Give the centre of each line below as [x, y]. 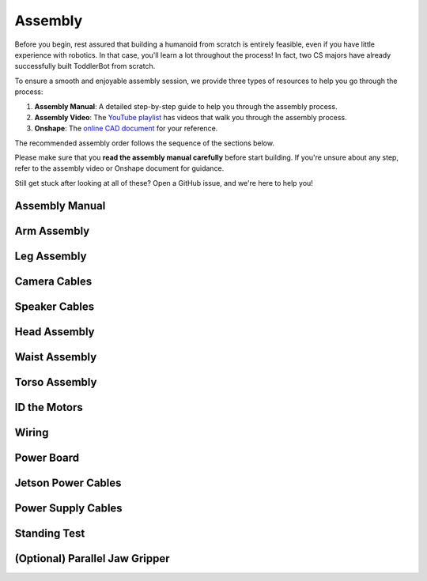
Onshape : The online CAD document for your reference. [126, 128]
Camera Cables [53, 281]
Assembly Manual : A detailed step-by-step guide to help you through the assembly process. [186, 106]
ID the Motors [49, 407]
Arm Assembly [52, 230]
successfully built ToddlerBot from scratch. [85, 66]
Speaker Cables [55, 306]
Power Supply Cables [68, 508]
